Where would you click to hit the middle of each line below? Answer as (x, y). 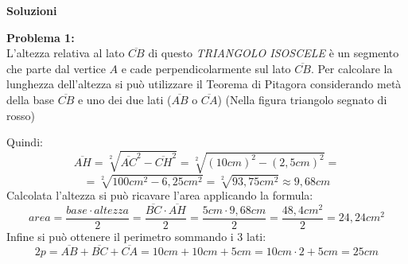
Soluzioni (32, 10)
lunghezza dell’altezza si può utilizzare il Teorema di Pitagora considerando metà (204, 84)
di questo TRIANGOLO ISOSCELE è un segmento (274, 53)
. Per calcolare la (352, 68)
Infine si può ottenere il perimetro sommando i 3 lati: (136, 236)
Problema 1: (41, 37)
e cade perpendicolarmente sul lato (206, 68)
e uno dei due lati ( (124, 99)
